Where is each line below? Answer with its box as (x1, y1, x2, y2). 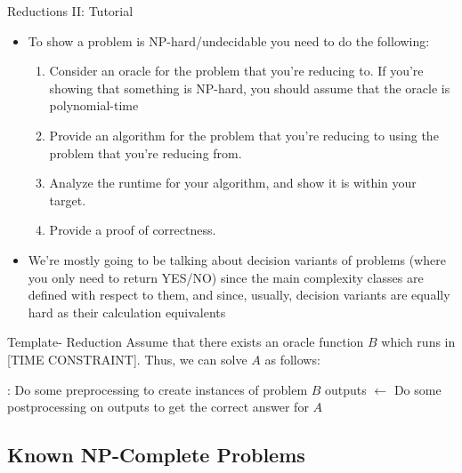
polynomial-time (49, 96, 139, 115)
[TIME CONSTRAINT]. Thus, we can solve (7, 349, 247, 368)
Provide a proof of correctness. (49, 220, 216, 239)
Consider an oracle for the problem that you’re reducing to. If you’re (49, 61, 424, 80)
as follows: (264, 349, 320, 368)
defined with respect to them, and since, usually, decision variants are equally (28, 285, 450, 304)
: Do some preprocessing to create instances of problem (7, 380, 308, 398)
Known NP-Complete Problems (7, 441, 305, 469)
